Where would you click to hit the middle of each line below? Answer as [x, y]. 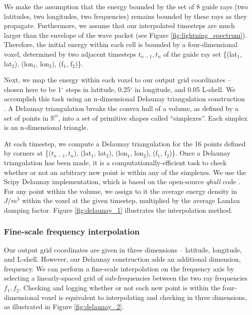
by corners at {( [28, 153]
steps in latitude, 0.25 [98, 89]
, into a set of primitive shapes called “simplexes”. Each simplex [153, 118]
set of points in [26, 118]
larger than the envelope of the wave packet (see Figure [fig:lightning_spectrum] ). [126, 35]
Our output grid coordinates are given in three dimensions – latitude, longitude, [123, 249]
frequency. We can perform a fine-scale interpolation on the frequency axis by [119, 268]
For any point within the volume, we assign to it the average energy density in [121, 191]
